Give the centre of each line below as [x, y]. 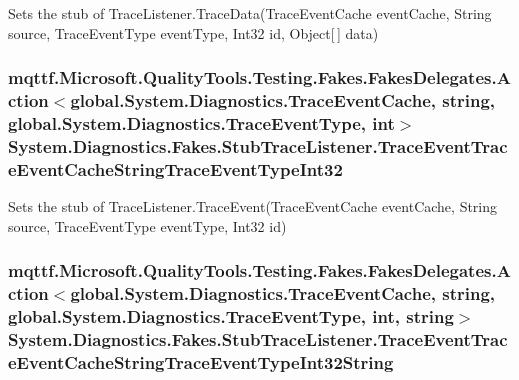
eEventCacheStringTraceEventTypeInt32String [201, 361]
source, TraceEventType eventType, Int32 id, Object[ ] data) [193, 32]
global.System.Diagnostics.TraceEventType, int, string [231, 316]
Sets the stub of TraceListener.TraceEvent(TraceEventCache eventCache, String [253, 206]
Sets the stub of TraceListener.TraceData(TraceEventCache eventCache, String [250, 13]
